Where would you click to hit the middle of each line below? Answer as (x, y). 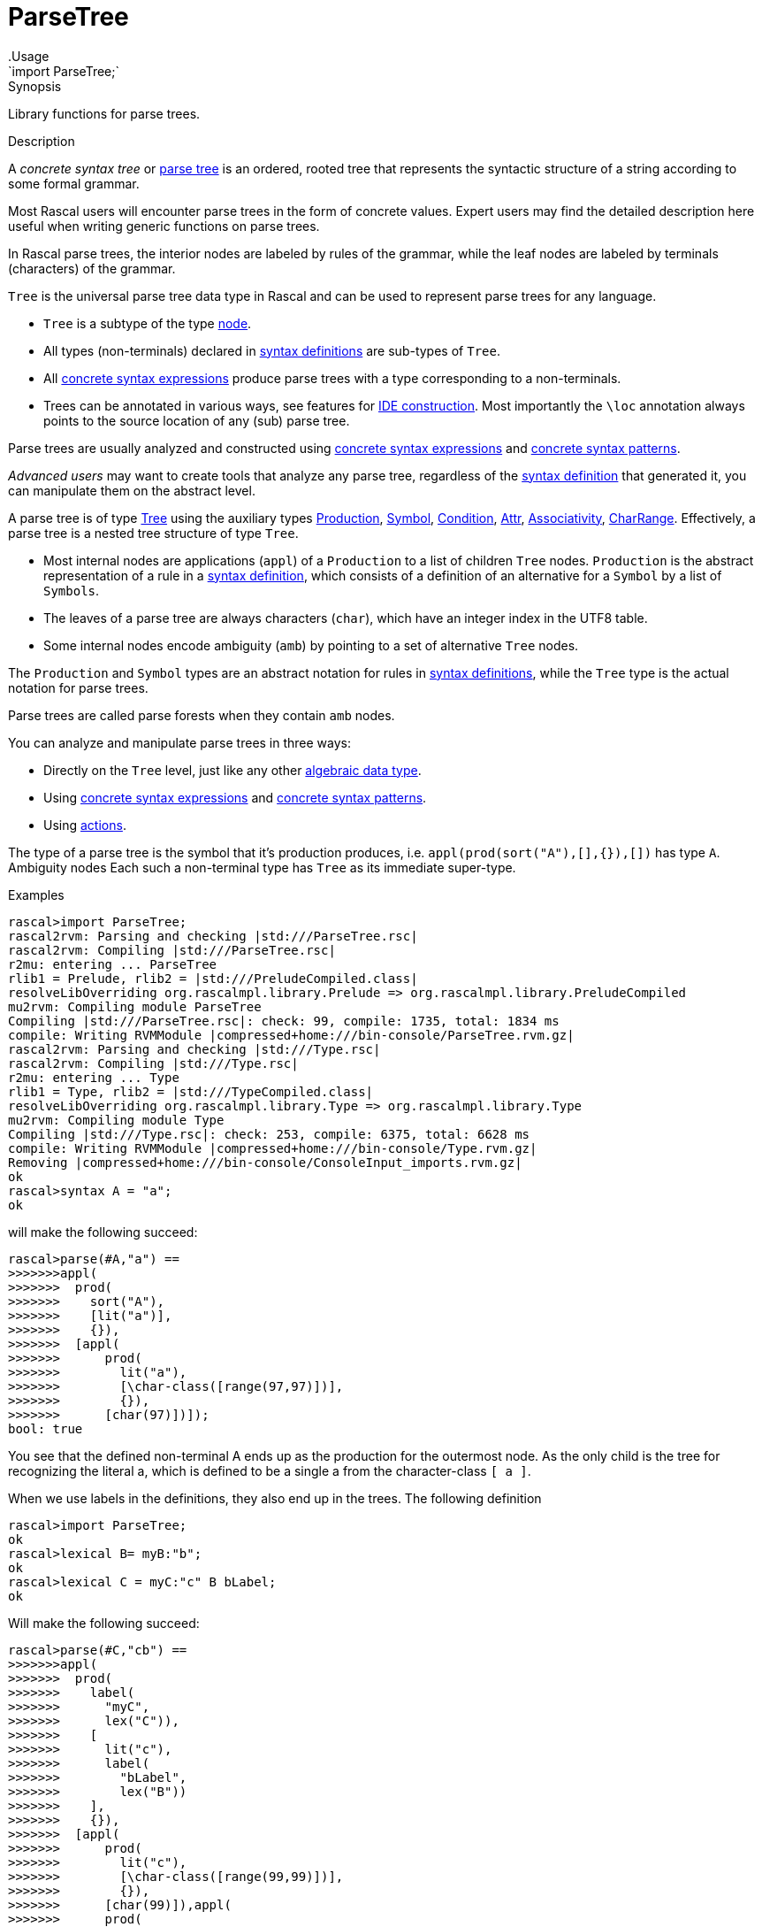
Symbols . (72, 590)
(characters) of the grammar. (92, 268)
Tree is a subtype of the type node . (148, 323)
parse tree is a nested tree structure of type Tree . (153, 533)
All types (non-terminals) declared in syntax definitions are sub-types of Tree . (272, 350)
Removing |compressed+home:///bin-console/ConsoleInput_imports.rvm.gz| (265, 1162)
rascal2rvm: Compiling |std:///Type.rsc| (153, 1063)
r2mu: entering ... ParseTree (113, 964)
